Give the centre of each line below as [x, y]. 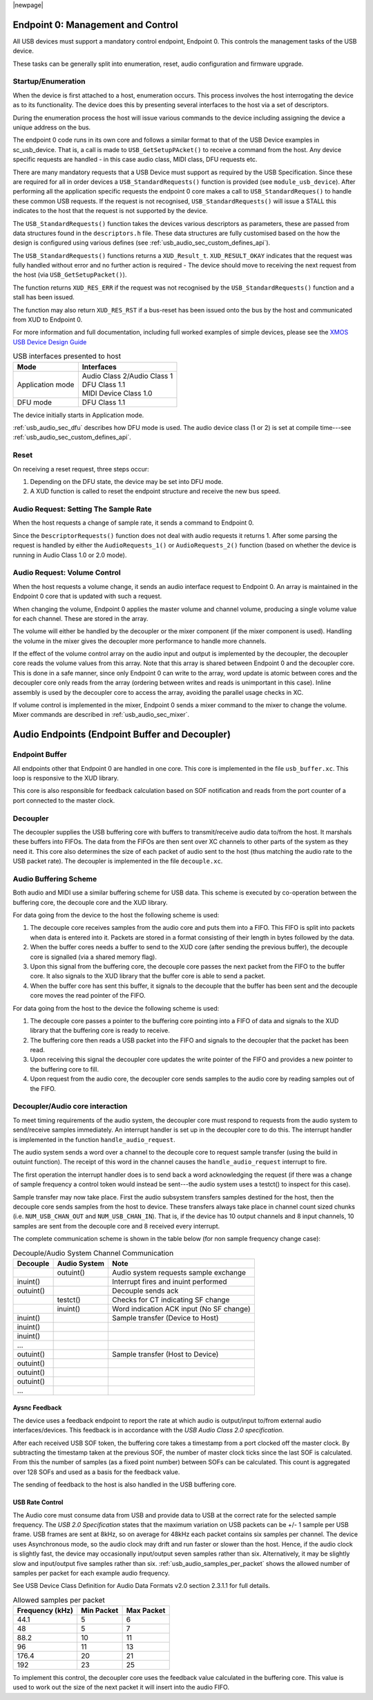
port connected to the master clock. [64, 800]
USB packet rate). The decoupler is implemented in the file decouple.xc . [118, 861]
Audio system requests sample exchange [179, 1272]
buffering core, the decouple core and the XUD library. [90, 902]
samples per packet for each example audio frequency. [92, 1573]
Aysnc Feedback [37, 1408]
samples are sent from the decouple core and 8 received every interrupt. [116, 1226]
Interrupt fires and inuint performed [169, 1281]
